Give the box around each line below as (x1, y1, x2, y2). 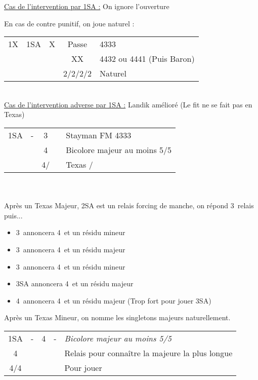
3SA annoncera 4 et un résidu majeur (16, 278, 134, 289)
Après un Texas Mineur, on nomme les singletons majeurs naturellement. (4, 312, 231, 323)
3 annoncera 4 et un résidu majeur (16, 244, 125, 254)
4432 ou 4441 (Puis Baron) (99, 53, 195, 65)
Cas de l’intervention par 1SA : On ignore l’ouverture (4, 1, 169, 11)
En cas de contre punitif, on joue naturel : (4, 18, 135, 28)
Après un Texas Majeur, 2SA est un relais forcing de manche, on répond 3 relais (4, 200, 254, 211)
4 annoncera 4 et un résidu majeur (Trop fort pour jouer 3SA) (16, 295, 211, 306)
